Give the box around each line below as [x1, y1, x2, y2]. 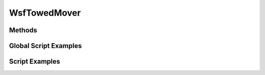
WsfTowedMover [9, 7, 81, 18]
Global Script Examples [9, 42, 82, 50]
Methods [9, 26, 37, 34]
